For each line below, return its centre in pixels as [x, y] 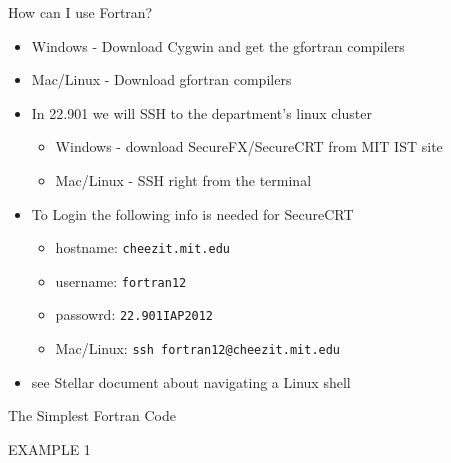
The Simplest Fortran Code [92, 415]
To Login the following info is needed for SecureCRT [192, 213]
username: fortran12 [121, 280]
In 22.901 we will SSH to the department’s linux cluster [201, 112]
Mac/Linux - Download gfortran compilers [161, 79]
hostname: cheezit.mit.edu [142, 247]
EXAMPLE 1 [49, 448]
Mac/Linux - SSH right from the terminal [183, 179]
